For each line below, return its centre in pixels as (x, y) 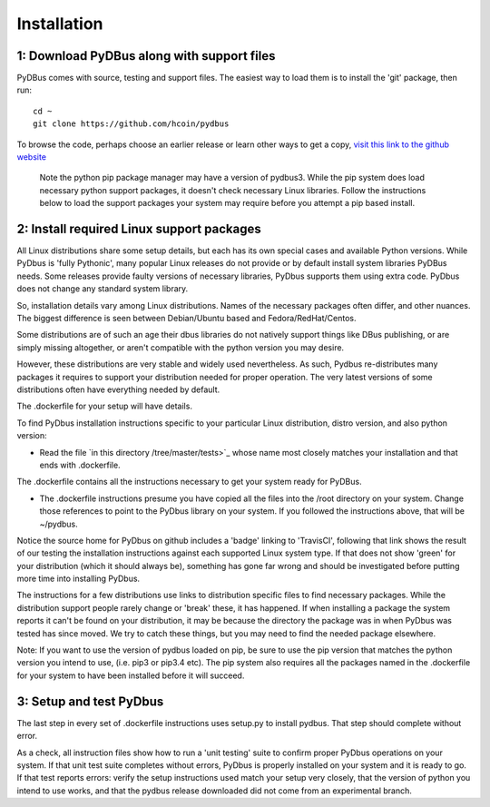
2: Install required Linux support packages (139, 229)
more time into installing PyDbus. (78, 579)
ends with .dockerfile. (80, 465)
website (32, 157)
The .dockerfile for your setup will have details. (104, 406)
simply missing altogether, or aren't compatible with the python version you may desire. (181, 347)
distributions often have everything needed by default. (118, 389)
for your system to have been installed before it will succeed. (131, 675)
